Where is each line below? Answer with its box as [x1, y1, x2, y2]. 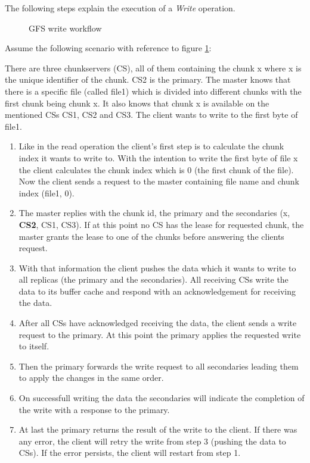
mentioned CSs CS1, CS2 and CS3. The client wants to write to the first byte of [5, 108, 298, 121]
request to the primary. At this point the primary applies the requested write [18, 328, 301, 340]
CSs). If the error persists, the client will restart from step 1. [18, 446, 241, 459]
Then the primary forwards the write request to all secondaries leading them [18, 359, 299, 372]
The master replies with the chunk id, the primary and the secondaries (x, [18, 207, 290, 219]
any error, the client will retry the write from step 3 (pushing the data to [18, 434, 286, 447]
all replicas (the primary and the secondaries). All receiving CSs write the [18, 273, 289, 286]
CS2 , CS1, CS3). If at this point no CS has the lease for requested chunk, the [18, 218, 304, 230]
